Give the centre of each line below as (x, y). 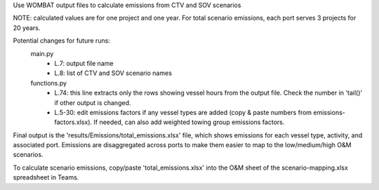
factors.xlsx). (73, 122)
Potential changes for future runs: (61, 41)
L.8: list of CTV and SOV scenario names (113, 73)
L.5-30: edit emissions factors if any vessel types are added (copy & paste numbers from (183, 112)
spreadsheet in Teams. (46, 177)
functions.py (48, 83)
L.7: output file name (84, 63)
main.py (42, 53)
